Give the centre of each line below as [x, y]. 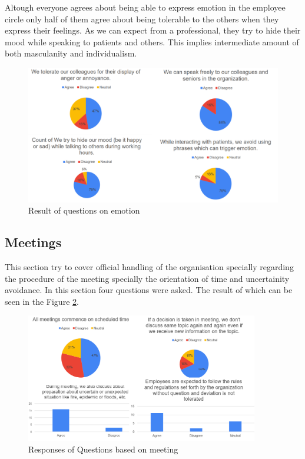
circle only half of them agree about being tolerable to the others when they [142, 19]
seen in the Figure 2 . [42, 301]
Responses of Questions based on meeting [103, 449]
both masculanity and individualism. [71, 53]
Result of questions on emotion [84, 210]
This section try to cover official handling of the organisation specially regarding [149, 266]
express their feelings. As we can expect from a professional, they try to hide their [153, 30]
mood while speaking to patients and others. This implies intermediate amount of [152, 41]
